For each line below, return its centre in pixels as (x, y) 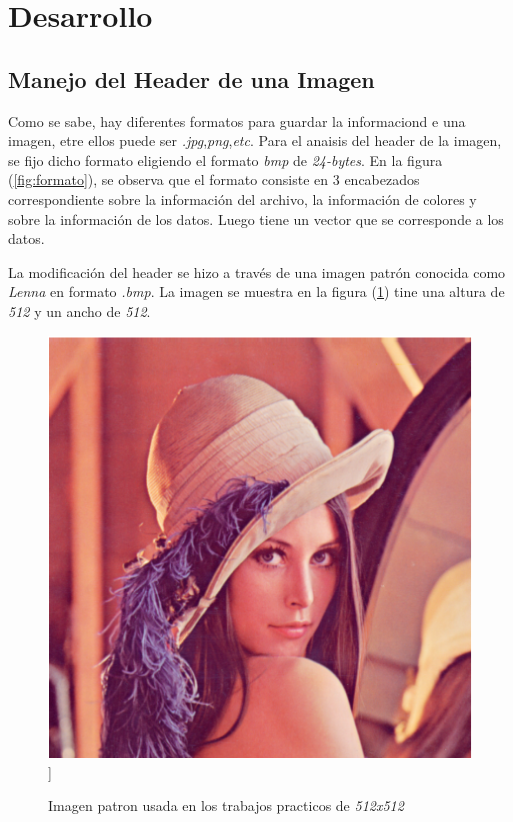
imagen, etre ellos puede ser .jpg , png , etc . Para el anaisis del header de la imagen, (255, 140)
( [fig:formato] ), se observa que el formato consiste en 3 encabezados (214, 179)
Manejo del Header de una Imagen (191, 78)
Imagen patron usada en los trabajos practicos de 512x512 (226, 805)
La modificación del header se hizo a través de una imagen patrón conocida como (257, 271)
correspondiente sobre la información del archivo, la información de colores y (242, 198)
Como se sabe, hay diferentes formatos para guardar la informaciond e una (237, 120)
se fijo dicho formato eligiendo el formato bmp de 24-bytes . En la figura (225, 159)
